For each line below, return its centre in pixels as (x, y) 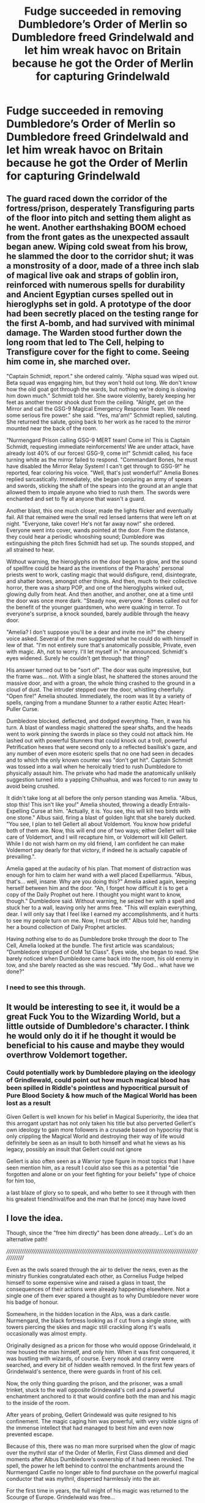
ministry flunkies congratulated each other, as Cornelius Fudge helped (95, 1276)
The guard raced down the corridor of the (87, 198)
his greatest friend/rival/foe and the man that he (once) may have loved (96, 1199)
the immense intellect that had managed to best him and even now (90, 1428)
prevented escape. (30, 1434)
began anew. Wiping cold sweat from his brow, (97, 246)
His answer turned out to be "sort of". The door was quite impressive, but (99, 670)
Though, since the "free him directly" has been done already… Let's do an (99, 1233)
